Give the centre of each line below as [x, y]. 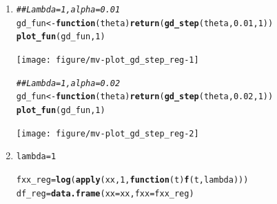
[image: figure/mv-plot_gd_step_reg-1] [107, 60]
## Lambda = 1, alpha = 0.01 [68, 10]
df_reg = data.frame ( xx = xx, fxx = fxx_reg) [105, 193]
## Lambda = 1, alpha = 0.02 [68, 83]
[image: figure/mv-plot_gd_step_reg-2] [107, 133]
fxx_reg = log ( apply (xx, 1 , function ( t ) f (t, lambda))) [132, 180]
